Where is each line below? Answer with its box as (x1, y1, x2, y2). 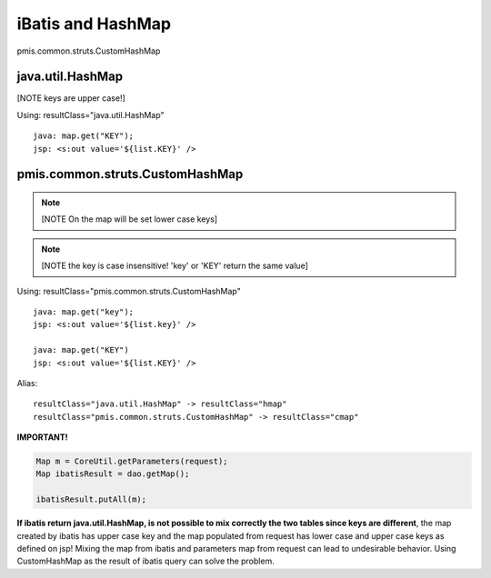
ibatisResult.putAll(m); (35, 494, 147, 504)
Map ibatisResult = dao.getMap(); (35, 469, 190, 479)
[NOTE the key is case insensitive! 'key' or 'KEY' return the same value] (41, 260, 308, 272)
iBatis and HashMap (16, 14, 172, 34)
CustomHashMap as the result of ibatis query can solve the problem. (16, 555, 275, 567)
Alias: (16, 377, 38, 388)
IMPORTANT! (16, 432, 68, 443)
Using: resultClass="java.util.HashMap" (16, 109, 165, 120)
